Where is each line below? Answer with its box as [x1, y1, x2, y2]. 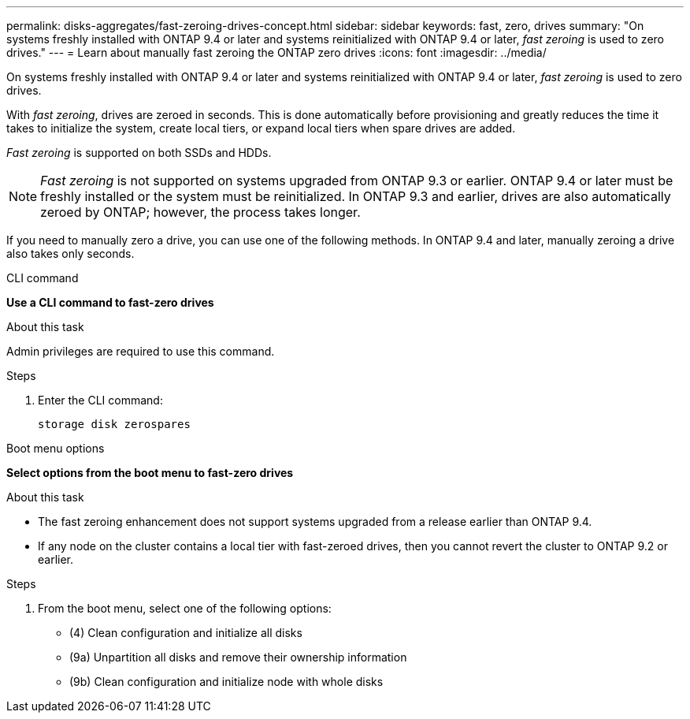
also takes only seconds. [6, 247, 135, 260]
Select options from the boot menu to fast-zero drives [6, 466, 294, 479]
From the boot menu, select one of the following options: [38, 602, 332, 615]
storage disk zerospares [38, 418, 191, 430]
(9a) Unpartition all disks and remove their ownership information [69, 650, 407, 664]
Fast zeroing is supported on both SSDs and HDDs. [6, 146, 272, 159]
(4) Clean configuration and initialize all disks [69, 626, 302, 639]
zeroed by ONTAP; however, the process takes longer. [40, 204, 361, 220]
